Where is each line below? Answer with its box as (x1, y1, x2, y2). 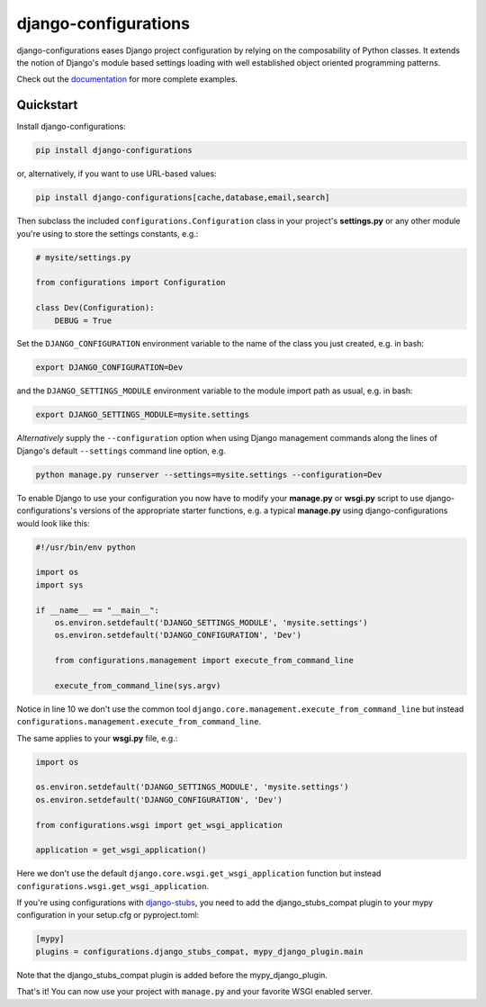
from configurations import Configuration (35, 277, 226, 288)
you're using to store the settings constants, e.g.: (16, 228, 199, 238)
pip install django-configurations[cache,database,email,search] (35, 193, 330, 202)
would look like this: (16, 517, 90, 528)
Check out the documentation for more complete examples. (16, 74, 238, 85)
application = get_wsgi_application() (35, 845, 207, 855)
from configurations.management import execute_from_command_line (54, 655, 355, 666)
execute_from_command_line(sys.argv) (54, 680, 221, 690)
